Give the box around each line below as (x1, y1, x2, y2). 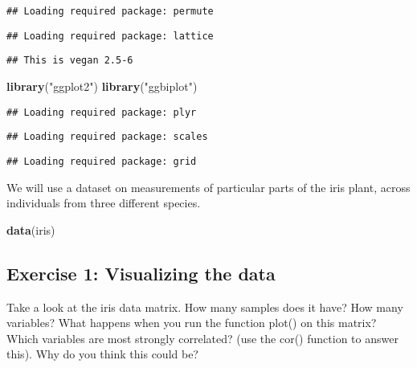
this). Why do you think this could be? (6, 346, 198, 362)
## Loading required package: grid (6, 155, 197, 167)
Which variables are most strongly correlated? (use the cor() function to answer (6, 329, 399, 346)
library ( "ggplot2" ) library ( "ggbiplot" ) (6, 77, 198, 94)
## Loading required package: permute (6, 6, 214, 17)
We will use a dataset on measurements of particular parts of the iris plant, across (6, 178, 411, 195)
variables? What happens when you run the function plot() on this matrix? (6, 314, 377, 331)
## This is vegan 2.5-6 (6, 55, 133, 67)
